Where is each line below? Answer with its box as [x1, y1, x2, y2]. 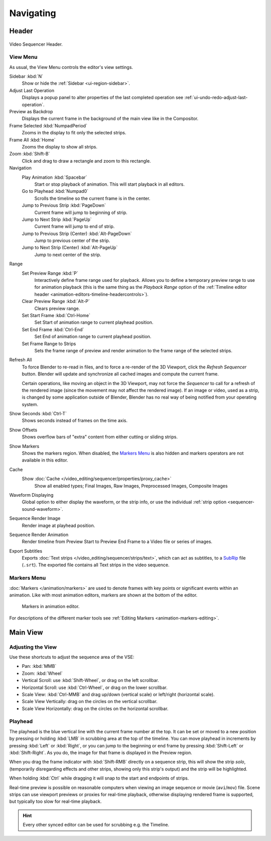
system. [22, 401, 39, 407]
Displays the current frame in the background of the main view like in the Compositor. [22, 116, 199, 122]
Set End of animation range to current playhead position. [34, 334, 152, 340]
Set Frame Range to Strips [22, 340, 76, 347]
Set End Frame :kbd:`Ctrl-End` [22, 326, 84, 332]
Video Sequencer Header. [9, 41, 63, 47]
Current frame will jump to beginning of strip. [34, 209, 127, 215]
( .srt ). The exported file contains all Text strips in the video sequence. [22, 562, 170, 568]
